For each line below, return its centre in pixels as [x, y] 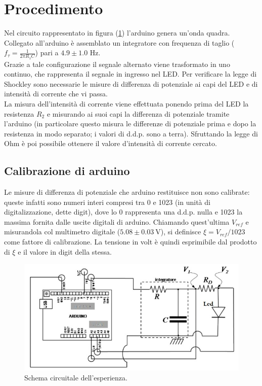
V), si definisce [178, 232]
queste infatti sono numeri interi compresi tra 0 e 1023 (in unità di [107, 202]
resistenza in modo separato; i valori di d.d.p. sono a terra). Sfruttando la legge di [131, 133]
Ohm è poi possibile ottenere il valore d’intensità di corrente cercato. [111, 143]
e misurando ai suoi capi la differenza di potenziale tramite [138, 113]
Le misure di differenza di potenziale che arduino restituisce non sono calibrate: [127, 192]
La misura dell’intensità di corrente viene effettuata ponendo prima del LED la [126, 103]
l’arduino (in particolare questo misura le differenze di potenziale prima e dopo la [130, 124]
